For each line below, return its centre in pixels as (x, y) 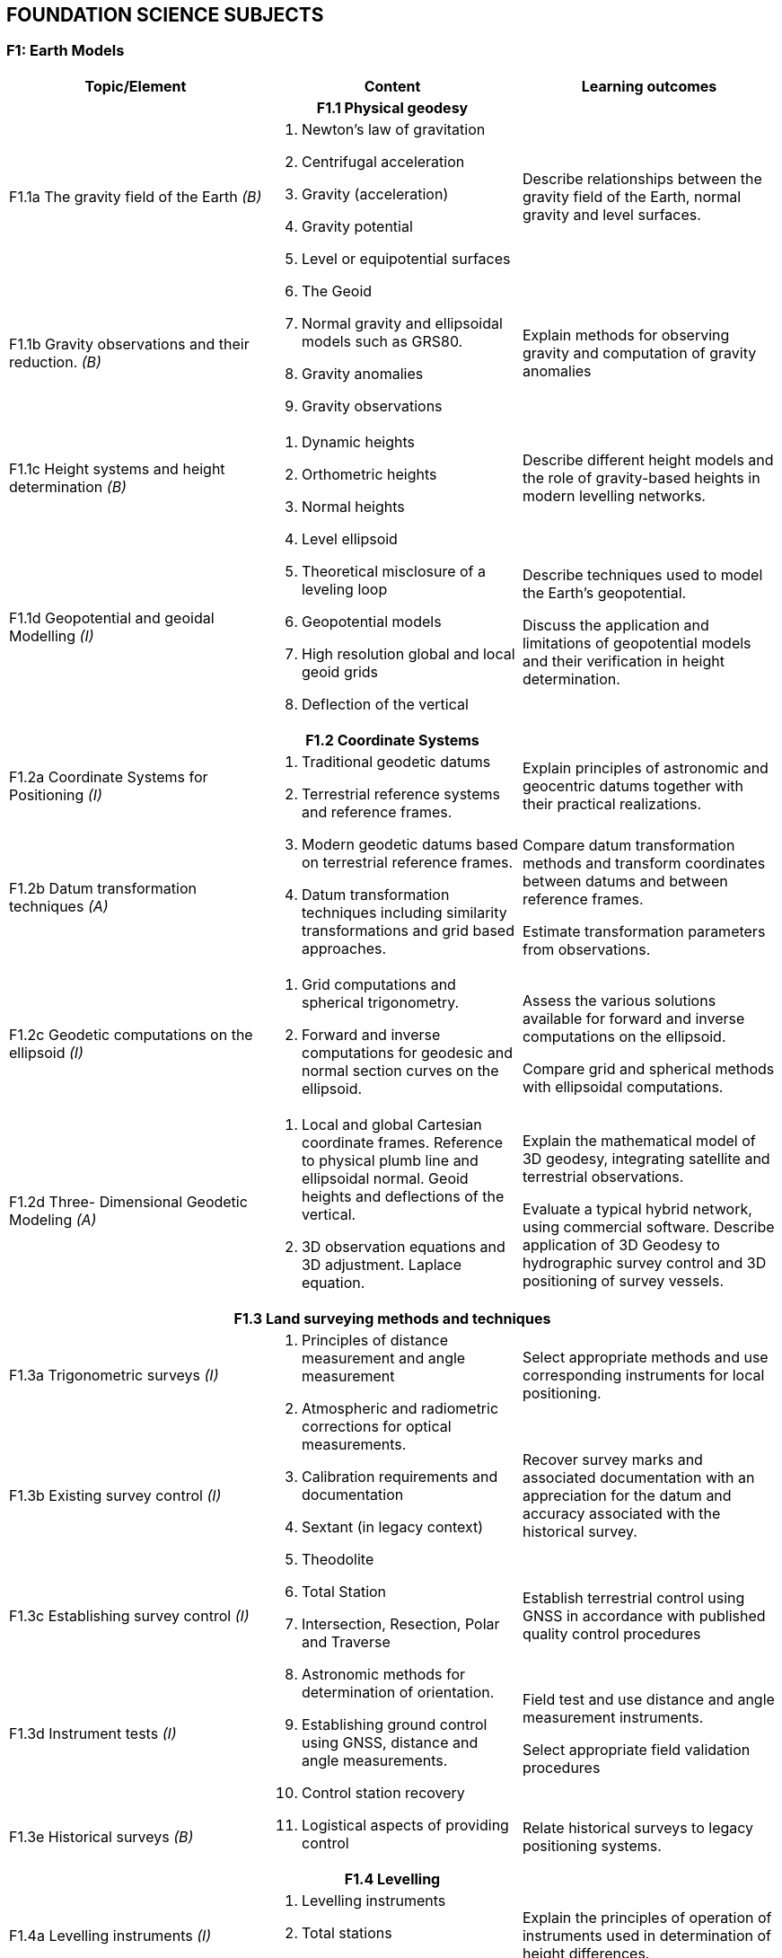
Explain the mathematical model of (639, 1140)
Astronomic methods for (383, 1674)
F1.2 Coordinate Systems (392, 740)
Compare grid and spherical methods (648, 1068)
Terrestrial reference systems (400, 794)
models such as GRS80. (382, 341)
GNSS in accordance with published (644, 1616)
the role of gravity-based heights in (641, 477)
